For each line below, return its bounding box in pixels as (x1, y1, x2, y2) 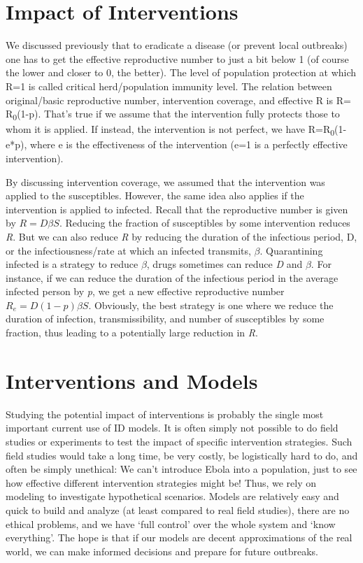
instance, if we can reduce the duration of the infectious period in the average (6, 270, 339, 285)
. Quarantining (259, 243, 323, 257)
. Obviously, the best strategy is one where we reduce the (88, 297, 334, 312)
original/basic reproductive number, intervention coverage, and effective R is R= (6, 92, 351, 107)
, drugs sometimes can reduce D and (146, 257, 303, 271)
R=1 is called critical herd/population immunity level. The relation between (6, 78, 332, 93)
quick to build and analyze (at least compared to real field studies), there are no (6, 502, 350, 517)
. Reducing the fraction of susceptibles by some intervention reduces (59, 215, 350, 230)
